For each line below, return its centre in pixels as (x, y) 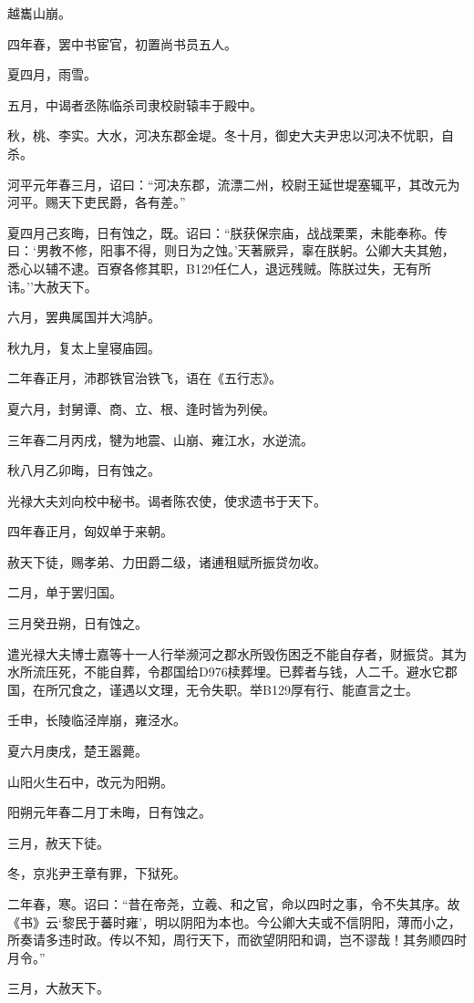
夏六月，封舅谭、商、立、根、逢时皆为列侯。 (141, 408)
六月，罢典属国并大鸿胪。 (84, 317)
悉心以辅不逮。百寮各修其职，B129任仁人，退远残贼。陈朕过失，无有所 (219, 268)
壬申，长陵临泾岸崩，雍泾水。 (97, 720)
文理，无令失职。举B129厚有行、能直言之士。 (283, 689)
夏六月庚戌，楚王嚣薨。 (77, 751)
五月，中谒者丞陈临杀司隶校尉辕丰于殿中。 (135, 104)
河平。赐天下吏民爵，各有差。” (97, 202)
